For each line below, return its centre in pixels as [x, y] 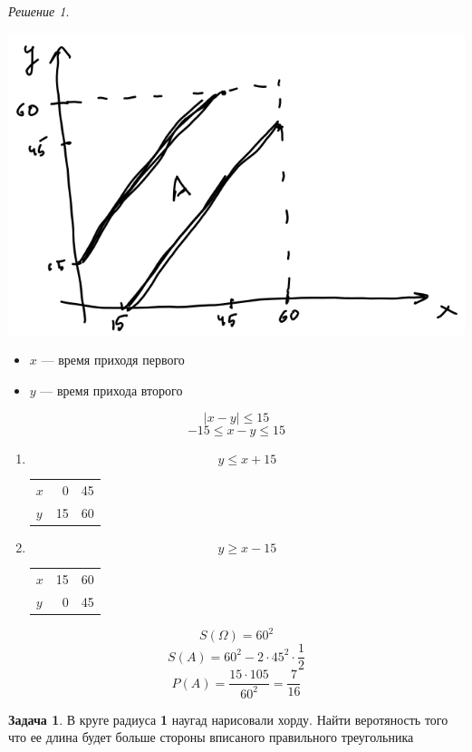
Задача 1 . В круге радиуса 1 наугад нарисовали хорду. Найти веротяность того [228, 719]
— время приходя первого [113, 360]
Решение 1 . [39, 11]
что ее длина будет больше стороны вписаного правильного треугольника [211, 737]
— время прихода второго [111, 390]
